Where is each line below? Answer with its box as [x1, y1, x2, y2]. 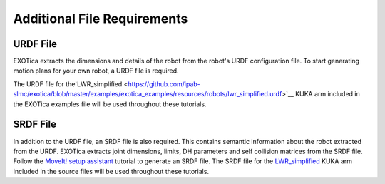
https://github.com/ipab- [128, 79, 201, 88]
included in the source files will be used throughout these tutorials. [13, 167, 210, 175]
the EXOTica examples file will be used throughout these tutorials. [13, 100, 207, 108]
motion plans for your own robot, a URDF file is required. [13, 66, 179, 75]
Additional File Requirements [13, 11, 188, 26]
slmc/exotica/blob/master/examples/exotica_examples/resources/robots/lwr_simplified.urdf [13, 90, 282, 98]
